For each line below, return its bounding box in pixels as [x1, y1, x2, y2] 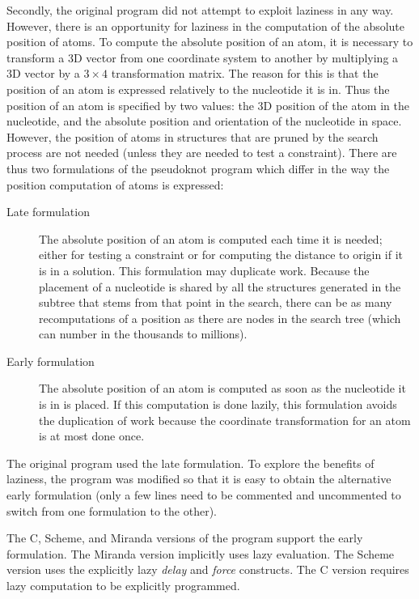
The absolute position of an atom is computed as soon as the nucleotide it [39, 380, 406, 397]
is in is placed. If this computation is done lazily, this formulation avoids [39, 396, 397, 413]
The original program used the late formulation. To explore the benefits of [6, 454, 375, 471]
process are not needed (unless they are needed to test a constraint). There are [6, 144, 397, 161]
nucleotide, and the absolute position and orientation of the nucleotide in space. [6, 113, 402, 130]
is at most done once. [39, 427, 145, 444]
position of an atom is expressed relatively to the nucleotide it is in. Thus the [6, 80, 390, 97]
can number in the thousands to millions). [39, 325, 248, 342]
